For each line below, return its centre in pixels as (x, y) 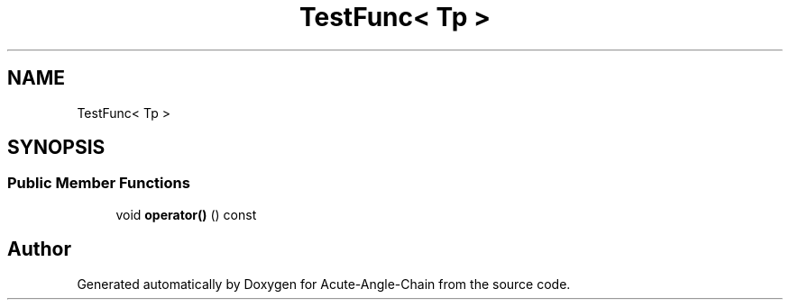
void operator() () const (186, 214)
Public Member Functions (99, 183)
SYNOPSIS (56, 148)
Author (39, 249)
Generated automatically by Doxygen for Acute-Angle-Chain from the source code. (324, 284)
